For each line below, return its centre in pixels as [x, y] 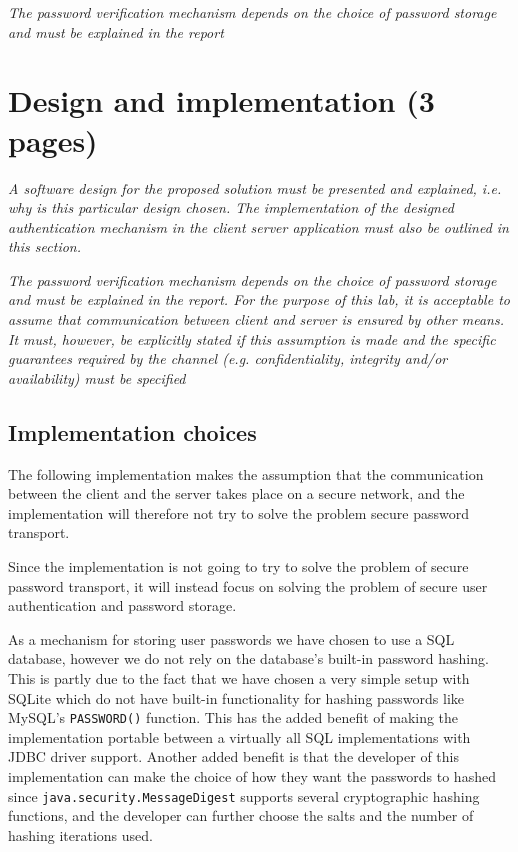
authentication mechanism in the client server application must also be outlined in [258, 226]
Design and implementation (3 [221, 100]
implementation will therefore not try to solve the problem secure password [238, 512]
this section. [44, 246]
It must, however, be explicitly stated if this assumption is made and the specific [252, 338]
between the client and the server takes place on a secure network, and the [236, 493]
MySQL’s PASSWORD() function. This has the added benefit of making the [233, 717]
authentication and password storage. [122, 605]
